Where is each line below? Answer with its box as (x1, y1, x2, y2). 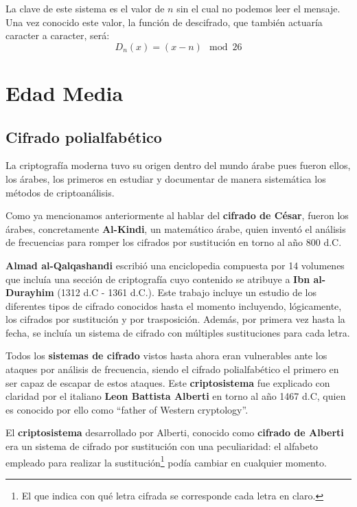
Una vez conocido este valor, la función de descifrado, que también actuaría (5, 14, 323, 29)
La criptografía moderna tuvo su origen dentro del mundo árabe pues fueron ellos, (5, 158, 351, 172)
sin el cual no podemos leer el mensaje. (176, 1, 341, 15)
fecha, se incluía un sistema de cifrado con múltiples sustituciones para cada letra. (5, 325, 350, 339)
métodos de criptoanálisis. (5, 185, 115, 199)
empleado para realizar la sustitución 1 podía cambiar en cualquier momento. (5, 453, 327, 469)
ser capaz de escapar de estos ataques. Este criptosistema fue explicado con (5, 375, 330, 390)
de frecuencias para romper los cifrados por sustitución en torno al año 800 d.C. (5, 235, 342, 249)
